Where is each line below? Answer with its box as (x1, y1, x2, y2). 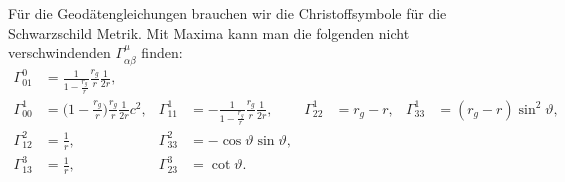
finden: (141, 42, 183, 63)
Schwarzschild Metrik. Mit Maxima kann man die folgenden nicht (8, 22, 410, 43)
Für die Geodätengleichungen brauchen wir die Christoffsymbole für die (8, 3, 447, 23)
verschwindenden (8, 42, 111, 63)
